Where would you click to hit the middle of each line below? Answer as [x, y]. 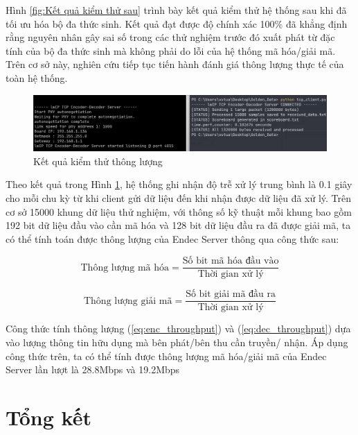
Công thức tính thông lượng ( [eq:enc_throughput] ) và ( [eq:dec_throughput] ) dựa [178, 329]
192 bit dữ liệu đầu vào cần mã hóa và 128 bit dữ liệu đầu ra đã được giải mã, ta [178, 225]
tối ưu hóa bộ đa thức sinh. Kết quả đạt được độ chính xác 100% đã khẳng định [177, 23]
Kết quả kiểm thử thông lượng [98, 161]
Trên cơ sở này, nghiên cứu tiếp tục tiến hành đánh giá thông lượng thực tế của [175, 64]
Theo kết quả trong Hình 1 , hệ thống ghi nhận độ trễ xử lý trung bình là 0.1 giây [179, 184]
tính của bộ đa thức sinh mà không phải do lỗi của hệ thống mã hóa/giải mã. [171, 50]
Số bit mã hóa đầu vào [231, 261]
